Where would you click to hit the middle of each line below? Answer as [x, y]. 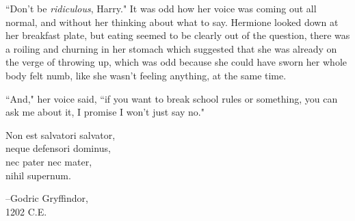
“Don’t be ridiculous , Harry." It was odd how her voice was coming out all [161, 8]
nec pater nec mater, [49, 161]
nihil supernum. [38, 175]
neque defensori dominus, [58, 148]
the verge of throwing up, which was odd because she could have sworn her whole [176, 62]
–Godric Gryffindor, [47, 198]
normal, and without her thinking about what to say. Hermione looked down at [172, 22]
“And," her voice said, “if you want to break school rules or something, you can [172, 98]
